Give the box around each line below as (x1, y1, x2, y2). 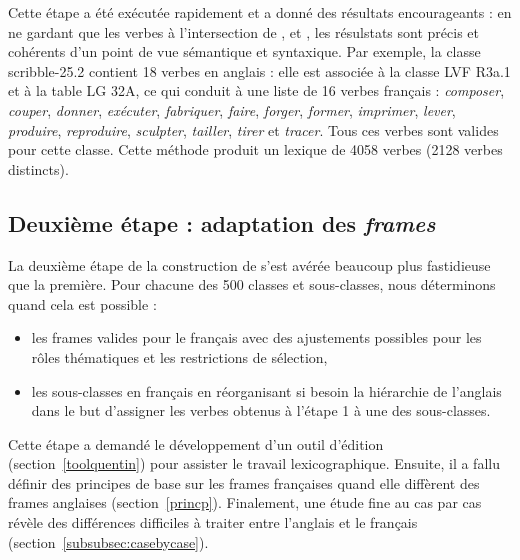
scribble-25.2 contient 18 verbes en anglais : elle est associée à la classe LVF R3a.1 (8, 60, 511, 81)
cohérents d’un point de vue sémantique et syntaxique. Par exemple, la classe (8, 41, 481, 62)
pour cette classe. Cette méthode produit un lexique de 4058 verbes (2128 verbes (8, 139, 503, 160)
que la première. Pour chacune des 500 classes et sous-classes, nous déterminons (8, 274, 496, 295)
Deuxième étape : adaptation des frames (8, 207, 436, 238)
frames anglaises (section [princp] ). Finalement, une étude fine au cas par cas (8, 492, 482, 513)
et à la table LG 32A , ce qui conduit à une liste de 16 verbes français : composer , (8, 80, 505, 101)
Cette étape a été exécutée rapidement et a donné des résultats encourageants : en (8, 2, 512, 22)
